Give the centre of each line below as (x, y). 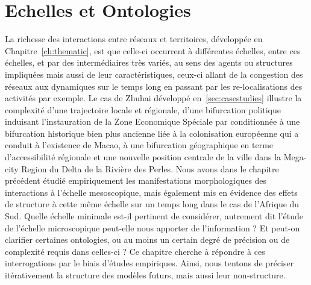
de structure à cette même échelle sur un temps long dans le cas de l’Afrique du (152, 204)
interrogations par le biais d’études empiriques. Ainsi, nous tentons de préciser (149, 263)
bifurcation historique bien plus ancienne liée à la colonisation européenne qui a (152, 133)
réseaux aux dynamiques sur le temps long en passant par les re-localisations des (154, 86)
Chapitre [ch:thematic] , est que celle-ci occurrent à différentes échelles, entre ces (153, 50)
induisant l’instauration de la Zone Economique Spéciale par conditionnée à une (152, 121)
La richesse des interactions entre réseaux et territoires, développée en (134, 39)
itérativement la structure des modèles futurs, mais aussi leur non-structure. (145, 275)
